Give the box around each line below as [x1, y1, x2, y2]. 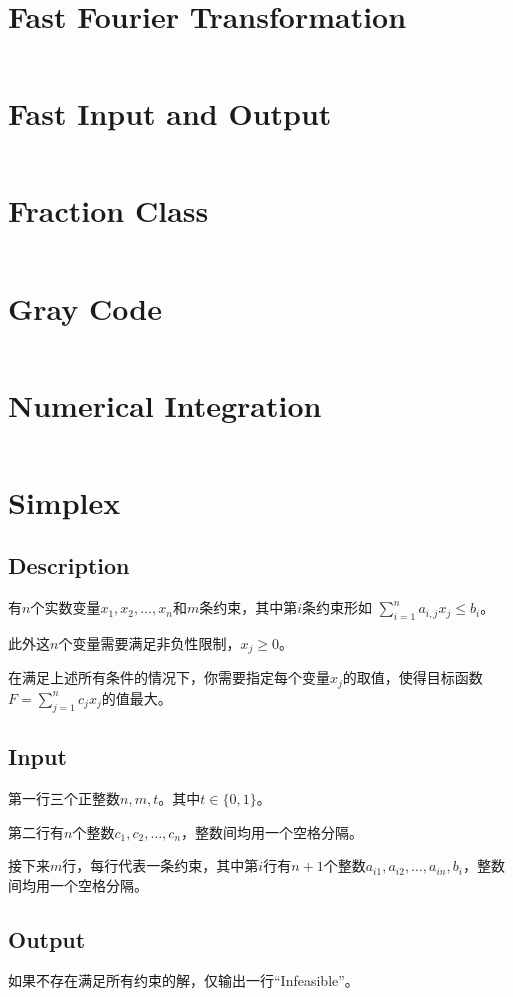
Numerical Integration [8, 384, 322, 425]
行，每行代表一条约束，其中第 [62, 855, 259, 876]
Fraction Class [8, 190, 209, 231]
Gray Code [8, 287, 162, 328]
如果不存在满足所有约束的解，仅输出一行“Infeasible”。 [8, 970, 359, 991]
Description [8, 550, 130, 581]
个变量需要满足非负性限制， [58, 633, 241, 653]
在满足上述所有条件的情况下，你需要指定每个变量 [8, 667, 330, 688]
